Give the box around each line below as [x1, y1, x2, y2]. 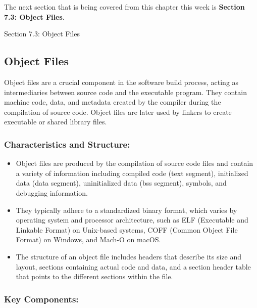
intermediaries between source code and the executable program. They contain [4, 86, 247, 97]
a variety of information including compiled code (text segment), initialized [16, 167, 248, 178]
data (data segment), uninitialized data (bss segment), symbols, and [16, 178, 227, 188]
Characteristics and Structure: [4, 138, 130, 150]
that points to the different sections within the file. [16, 271, 173, 282]
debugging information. [16, 187, 88, 198]
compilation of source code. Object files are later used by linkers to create [4, 106, 232, 117]
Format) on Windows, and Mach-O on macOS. [16, 234, 161, 245]
